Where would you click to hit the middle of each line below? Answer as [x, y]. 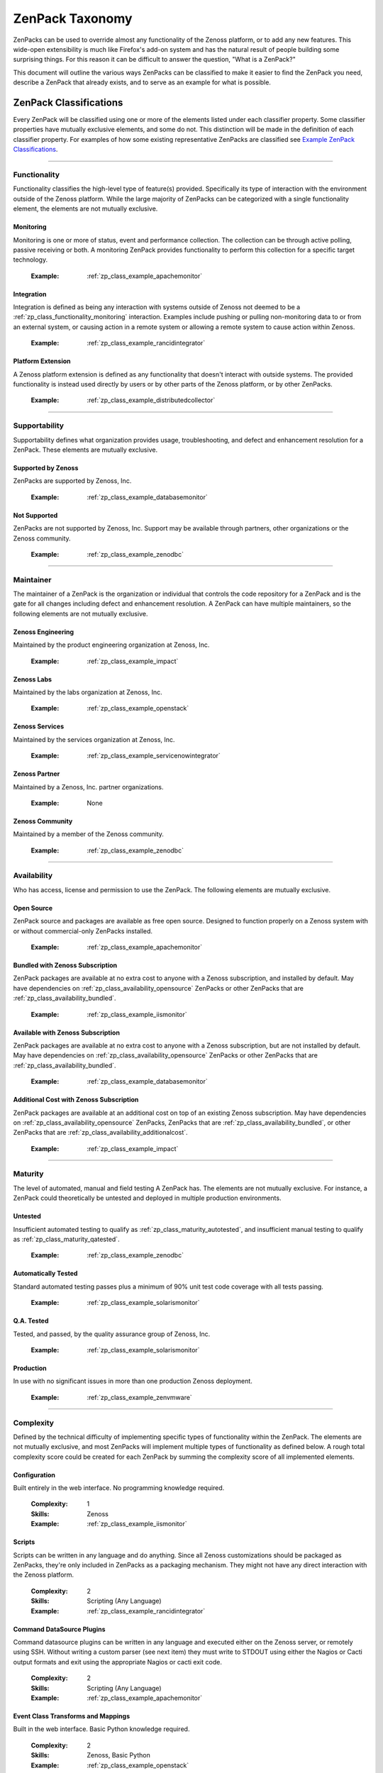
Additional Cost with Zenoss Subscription [76, 1100]
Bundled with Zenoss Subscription [65, 965]
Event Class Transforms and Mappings [72, 1716]
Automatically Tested [45, 1274]
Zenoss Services [38, 726]
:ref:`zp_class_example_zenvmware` [140, 1397]
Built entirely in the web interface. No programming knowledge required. [119, 1488]
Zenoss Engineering [44, 632]
